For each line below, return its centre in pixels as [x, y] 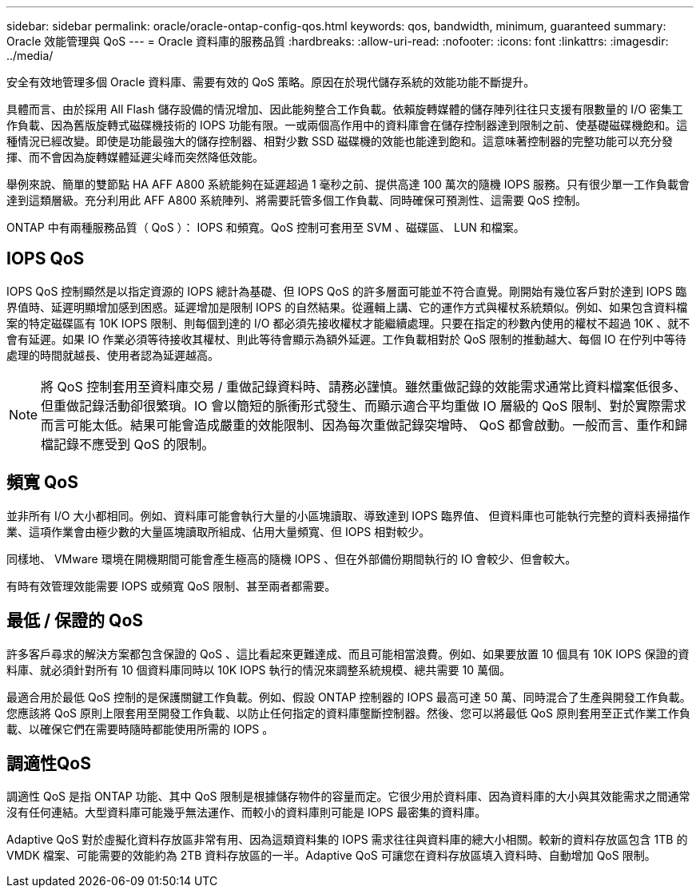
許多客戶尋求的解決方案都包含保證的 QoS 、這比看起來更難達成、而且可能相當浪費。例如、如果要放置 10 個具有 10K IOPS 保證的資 [348, 654]
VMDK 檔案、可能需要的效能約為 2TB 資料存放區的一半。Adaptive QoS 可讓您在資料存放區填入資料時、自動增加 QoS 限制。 [331, 856]
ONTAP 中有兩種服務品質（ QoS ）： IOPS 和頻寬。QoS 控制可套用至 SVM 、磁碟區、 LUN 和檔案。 [266, 227]
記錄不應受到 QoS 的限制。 [134, 444]
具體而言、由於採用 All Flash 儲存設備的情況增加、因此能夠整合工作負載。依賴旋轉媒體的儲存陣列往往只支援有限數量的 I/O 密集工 [345, 109]
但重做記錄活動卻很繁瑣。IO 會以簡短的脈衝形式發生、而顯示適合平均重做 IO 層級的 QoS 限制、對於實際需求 [364, 405]
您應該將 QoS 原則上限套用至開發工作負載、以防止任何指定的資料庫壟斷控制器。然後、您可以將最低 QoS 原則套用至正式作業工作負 [348, 713]
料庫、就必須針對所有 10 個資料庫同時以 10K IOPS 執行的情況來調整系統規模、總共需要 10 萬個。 [259, 670]
